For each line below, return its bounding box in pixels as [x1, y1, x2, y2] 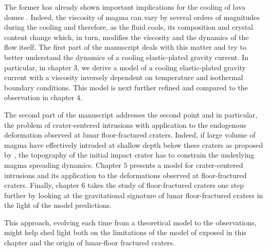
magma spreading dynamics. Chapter [4, 159, 121, 170]
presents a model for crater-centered [130, 159, 243, 170]
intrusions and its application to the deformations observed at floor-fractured [4, 169, 247, 180]
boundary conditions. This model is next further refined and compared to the [4, 82, 248, 92]
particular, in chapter [4, 62, 72, 72]
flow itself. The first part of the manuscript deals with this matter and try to [4, 42, 246, 52]
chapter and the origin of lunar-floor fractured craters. [4, 237, 175, 248]
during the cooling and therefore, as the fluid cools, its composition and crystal [4, 22, 253, 32]
